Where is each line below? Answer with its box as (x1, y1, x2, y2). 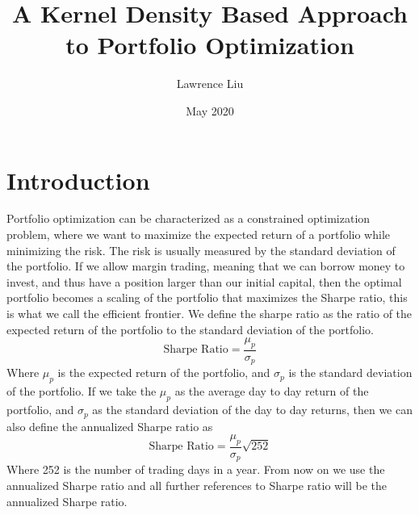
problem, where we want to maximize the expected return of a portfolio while (6, 226, 391, 243)
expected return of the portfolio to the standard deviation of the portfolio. (6, 320, 374, 337)
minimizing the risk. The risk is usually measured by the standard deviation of (6, 241, 396, 258)
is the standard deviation (288, 364, 413, 381)
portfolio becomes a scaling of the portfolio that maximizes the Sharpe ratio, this (6, 289, 408, 306)
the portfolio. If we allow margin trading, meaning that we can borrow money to (6, 257, 405, 274)
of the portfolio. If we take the (6, 383, 157, 400)
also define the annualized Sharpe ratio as (6, 417, 213, 434)
